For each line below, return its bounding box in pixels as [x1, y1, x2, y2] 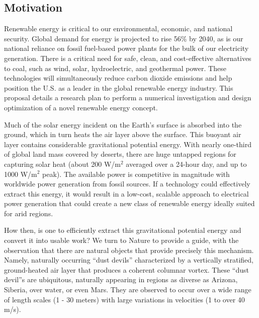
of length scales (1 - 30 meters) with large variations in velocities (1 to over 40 [4, 294, 245, 304]
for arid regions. [4, 208, 53, 218]
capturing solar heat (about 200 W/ [4, 158, 115, 169]
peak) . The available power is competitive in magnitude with [42, 168, 230, 179]
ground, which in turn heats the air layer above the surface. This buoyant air [4, 129, 241, 140]
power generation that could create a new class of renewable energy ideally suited [4, 198, 255, 209]
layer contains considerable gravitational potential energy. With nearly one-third [4, 139, 251, 149]
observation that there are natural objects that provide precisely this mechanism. [4, 244, 254, 255]
